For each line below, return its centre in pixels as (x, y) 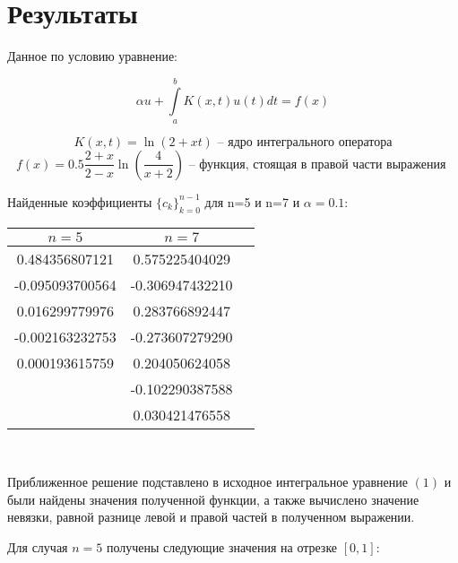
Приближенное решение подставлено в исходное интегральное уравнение (207, 482)
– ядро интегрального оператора (305, 142)
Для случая (38, 547)
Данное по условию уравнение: (92, 56)
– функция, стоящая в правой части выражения (317, 165)
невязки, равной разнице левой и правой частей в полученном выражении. (211, 517)
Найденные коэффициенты (80, 201)
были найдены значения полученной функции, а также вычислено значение (213, 499)
